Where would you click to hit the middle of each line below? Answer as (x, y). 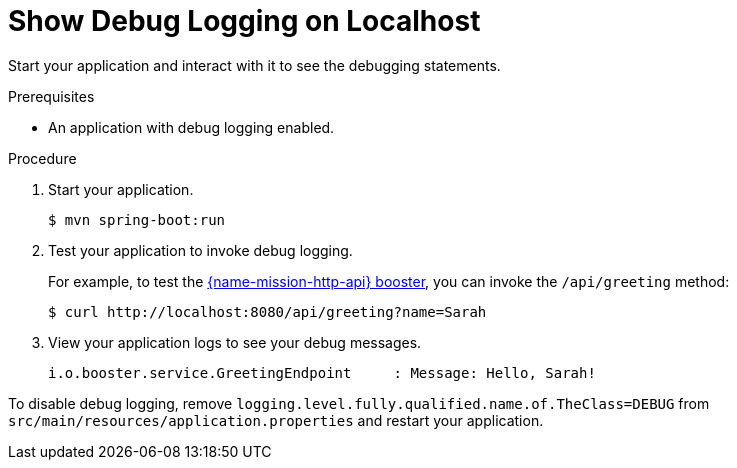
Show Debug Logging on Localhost (244, 21)
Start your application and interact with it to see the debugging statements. (254, 65)
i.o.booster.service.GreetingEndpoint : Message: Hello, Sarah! (322, 372)
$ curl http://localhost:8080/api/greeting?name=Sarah (267, 311)
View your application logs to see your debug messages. (235, 342)
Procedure (42, 158)
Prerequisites (51, 96)
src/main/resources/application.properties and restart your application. (276, 420)
